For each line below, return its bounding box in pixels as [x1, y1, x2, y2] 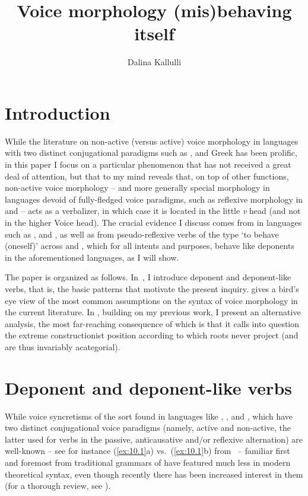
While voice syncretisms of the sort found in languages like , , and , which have [5, 409, 293, 422]
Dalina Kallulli [127, 56, 182, 68]
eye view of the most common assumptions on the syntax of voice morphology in [5, 294, 298, 306]
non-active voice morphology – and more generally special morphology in [5, 181, 270, 194]
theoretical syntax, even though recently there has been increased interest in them [5, 468, 303, 480]
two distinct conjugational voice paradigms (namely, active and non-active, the [5, 421, 291, 434]
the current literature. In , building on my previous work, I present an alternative [5, 306, 301, 318]
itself [134, 21, 174, 46]
